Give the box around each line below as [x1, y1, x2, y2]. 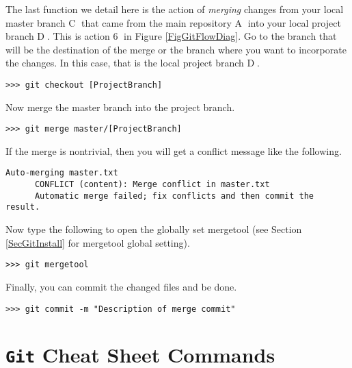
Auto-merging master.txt [5, 168, 118, 178]
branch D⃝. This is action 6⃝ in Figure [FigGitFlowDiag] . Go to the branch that [5, 29, 337, 43]
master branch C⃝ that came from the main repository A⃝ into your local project [5, 15, 341, 29]
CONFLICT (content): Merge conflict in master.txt [34, 180, 270, 190]
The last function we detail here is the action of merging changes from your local [5, 2, 344, 16]
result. [5, 202, 40, 212]
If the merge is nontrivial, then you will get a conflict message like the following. [5, 143, 342, 158]
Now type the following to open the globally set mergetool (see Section [5, 222, 302, 236]
